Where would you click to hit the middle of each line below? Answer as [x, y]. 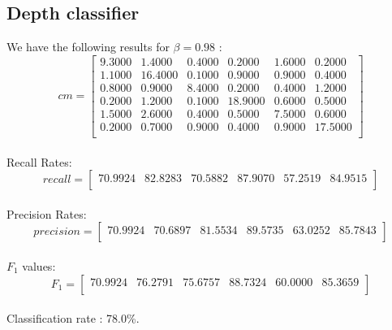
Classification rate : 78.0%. [73, 318]
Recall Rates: [39, 161]
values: [39, 265]
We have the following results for [88, 47]
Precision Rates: [47, 213]
